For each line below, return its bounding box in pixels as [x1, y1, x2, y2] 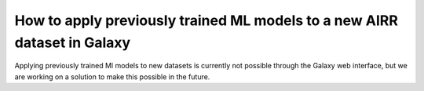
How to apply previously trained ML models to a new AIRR [14, 12, 398, 29]
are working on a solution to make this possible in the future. [14, 71, 210, 82]
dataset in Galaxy [14, 34, 131, 51]
